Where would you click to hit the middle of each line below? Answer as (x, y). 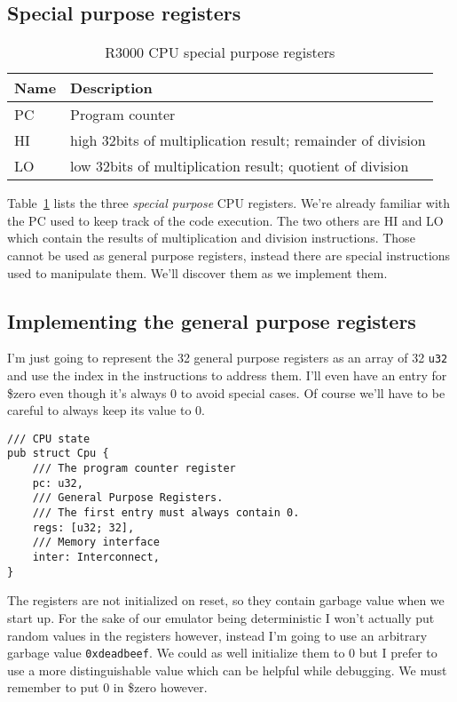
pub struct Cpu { (58, 454)
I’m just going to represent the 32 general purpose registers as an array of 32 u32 (228, 358)
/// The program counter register (134, 469)
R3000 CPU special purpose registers (220, 52)
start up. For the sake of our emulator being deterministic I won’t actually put (221, 617)
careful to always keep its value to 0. (106, 410)
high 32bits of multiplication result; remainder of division (248, 140)
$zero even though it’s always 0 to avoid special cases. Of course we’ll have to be (226, 392)
